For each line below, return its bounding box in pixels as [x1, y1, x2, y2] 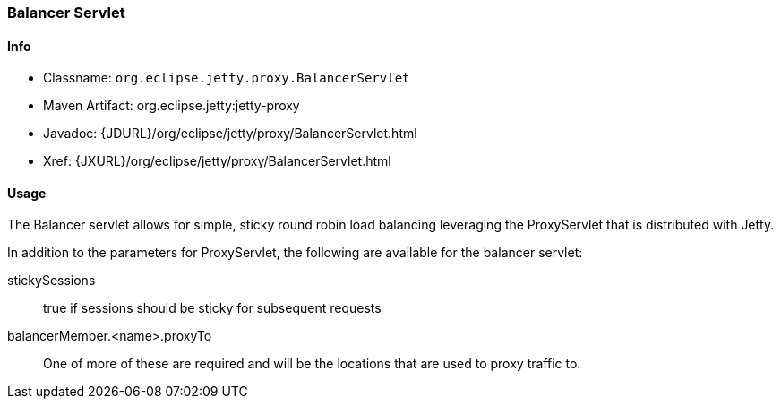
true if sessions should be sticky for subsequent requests [43, 300, 382, 316]
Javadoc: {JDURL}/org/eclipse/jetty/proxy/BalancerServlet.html [43, 125, 417, 142]
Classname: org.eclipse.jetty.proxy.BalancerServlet [43, 70, 410, 86]
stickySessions [7, 272, 96, 289]
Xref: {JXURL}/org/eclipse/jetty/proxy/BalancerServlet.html [43, 153, 391, 169]
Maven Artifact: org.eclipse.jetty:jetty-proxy [43, 98, 300, 114]
